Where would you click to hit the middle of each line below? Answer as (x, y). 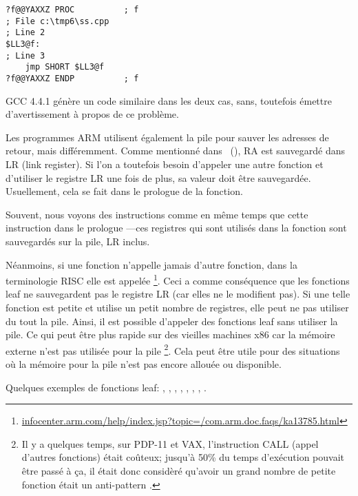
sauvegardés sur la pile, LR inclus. (78, 241)
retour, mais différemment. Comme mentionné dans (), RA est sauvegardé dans (176, 151)
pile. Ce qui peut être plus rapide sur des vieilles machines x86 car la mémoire (170, 334)
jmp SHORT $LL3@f (65, 67)
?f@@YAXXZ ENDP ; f (72, 78)
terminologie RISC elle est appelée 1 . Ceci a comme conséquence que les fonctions (178, 279)
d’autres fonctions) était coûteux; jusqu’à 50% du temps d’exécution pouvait (183, 457)
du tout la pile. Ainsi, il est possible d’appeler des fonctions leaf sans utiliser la (172, 321)
